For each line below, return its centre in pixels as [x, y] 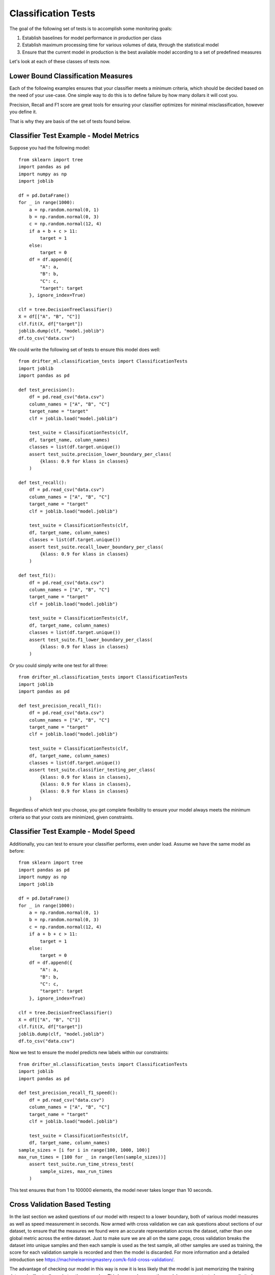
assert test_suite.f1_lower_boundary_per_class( [91, 640]
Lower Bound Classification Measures [71, 76]
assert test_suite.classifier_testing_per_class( [92, 770]
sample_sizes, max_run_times [76, 1171]
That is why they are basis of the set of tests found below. [70, 121]
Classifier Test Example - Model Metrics [74, 136]
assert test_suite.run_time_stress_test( [81, 1164]
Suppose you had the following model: [50, 148]
